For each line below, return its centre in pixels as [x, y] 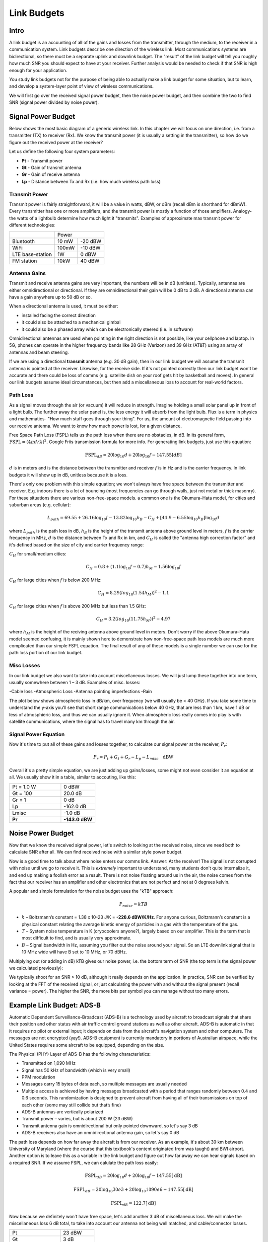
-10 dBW [90, 247]
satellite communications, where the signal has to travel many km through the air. [92, 721]
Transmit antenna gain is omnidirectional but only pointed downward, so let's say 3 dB [110, 1126]
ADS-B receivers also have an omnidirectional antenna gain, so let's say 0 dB [100, 1133]
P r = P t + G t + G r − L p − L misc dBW [134, 758]
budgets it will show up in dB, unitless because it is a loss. [68, 475]
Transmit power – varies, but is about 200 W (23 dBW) [77, 1119]
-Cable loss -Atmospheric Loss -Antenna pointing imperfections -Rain [81, 692]
